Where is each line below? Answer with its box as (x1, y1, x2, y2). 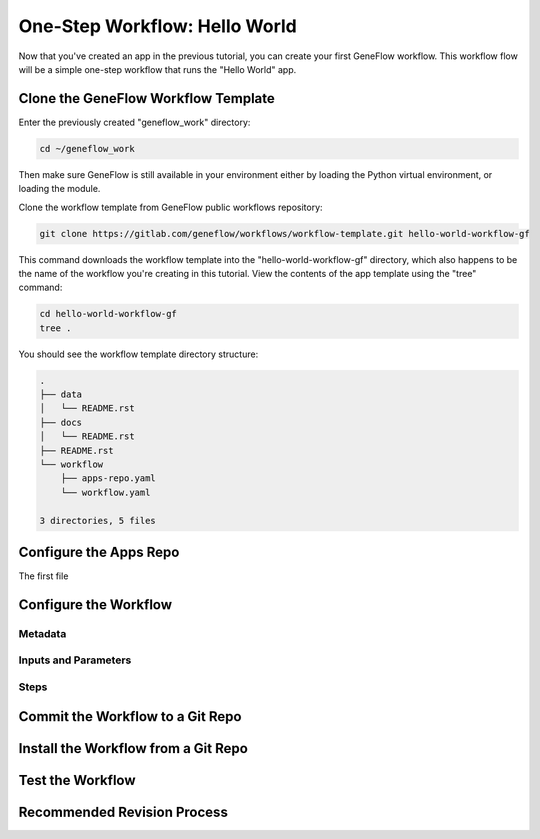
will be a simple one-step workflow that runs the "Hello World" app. (18, 63, 297, 75)
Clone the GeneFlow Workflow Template (18, 90, 275, 107)
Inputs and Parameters (18, 653, 132, 667)
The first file (18, 570, 69, 582)
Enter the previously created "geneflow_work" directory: (18, 116, 251, 128)
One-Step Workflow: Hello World (18, 15, 297, 37)
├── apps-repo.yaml (60, 473, 157, 484)
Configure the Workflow (18, 596, 173, 613)
